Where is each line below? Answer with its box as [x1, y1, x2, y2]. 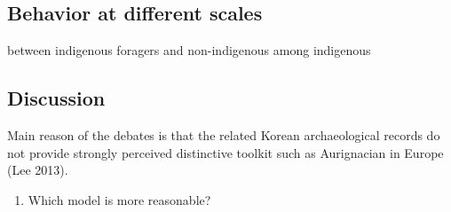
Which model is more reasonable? [28, 190, 211, 208]
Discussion [7, 84, 106, 112]
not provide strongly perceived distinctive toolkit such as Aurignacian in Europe [7, 143, 444, 161]
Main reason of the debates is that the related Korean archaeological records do [7, 126, 440, 144]
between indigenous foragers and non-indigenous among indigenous [7, 41, 371, 59]
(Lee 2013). [7, 161, 68, 179]
